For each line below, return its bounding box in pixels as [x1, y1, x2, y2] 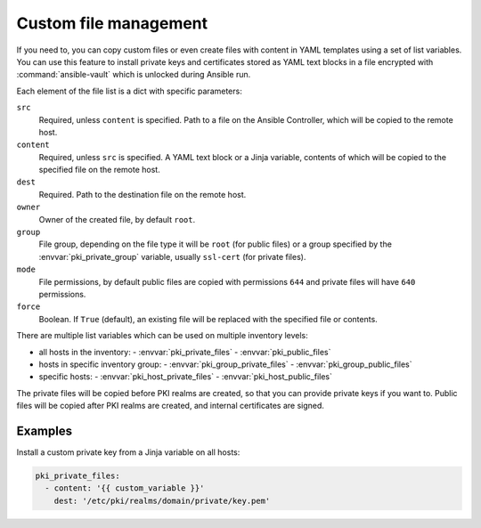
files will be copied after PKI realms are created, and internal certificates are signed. [16, 401, 325, 411]
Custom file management [16, 13, 208, 33]
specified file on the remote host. [38, 165, 160, 175]
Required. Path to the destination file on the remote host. [38, 189, 247, 199]
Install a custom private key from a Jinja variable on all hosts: [16, 447, 240, 458]
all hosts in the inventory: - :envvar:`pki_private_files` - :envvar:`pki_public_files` [38, 346, 331, 357]
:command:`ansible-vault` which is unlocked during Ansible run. [16, 69, 251, 80]
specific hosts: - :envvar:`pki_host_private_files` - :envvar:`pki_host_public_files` [38, 371, 333, 382]
